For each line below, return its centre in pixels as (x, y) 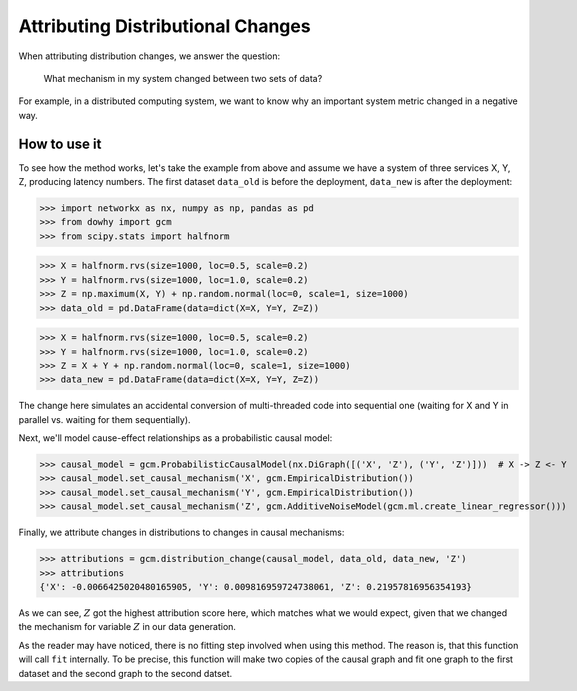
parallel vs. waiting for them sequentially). (104, 419)
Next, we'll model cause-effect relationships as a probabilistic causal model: (175, 438)
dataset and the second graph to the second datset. (125, 673)
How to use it (60, 143)
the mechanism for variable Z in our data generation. (127, 627)
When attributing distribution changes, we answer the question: (149, 56)
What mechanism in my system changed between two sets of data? (183, 78)
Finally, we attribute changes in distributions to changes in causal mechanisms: (181, 532)
